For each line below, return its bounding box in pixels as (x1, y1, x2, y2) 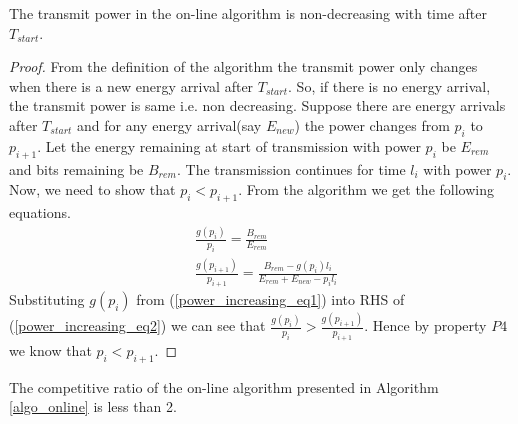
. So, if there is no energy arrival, (288, 75, 491, 96)
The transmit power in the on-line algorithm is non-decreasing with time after (9, 3, 487, 23)
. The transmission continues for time (177, 158, 406, 179)
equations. (9, 202, 71, 223)
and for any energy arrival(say (77, 114, 262, 135)
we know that (9, 340, 92, 361)
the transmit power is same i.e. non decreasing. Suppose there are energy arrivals (9, 95, 506, 116)
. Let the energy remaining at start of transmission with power (37, 135, 421, 156)
